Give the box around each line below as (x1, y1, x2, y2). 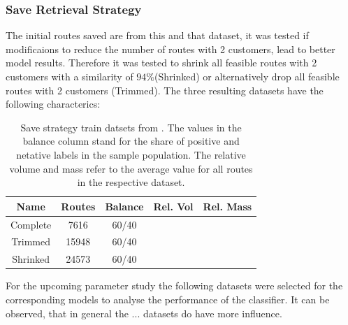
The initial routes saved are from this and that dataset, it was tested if (6, 28, 309, 43)
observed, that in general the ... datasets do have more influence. (6, 305, 282, 320)
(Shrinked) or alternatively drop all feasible (154, 69, 340, 83)
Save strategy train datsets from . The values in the (20, 120, 242, 134)
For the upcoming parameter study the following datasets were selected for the (6, 278, 343, 293)
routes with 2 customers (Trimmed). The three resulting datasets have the (6, 82, 324, 97)
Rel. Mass (203, 198, 252, 213)
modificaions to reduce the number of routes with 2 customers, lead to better (6, 41, 335, 56)
